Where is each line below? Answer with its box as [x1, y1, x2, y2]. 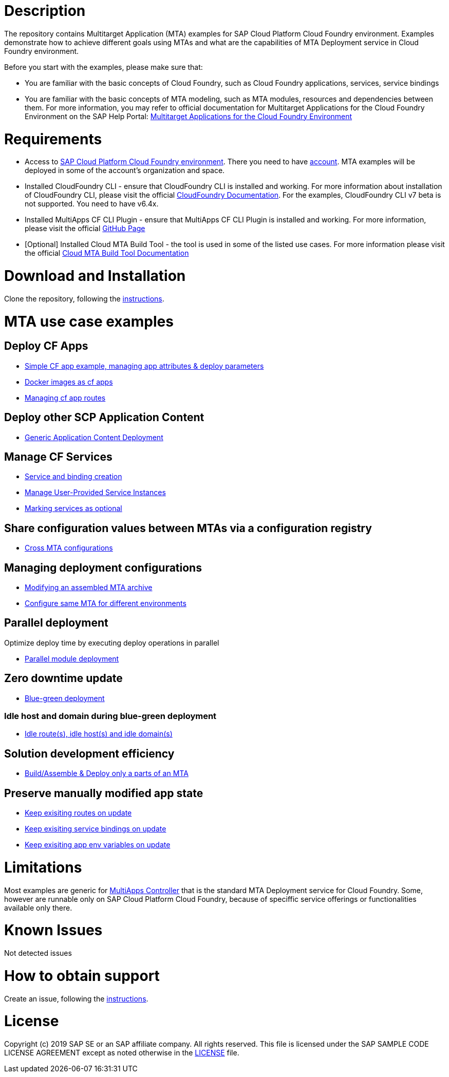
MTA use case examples [4, 312, 174, 330]
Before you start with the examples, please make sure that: [4, 62, 203, 71]
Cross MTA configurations [25, 543, 113, 553]
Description [4, 2, 86, 20]
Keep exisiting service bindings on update [25, 824, 166, 834]
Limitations [4, 858, 82, 876]
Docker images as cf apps [25, 377, 113, 386]
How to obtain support [4, 967, 160, 985]
